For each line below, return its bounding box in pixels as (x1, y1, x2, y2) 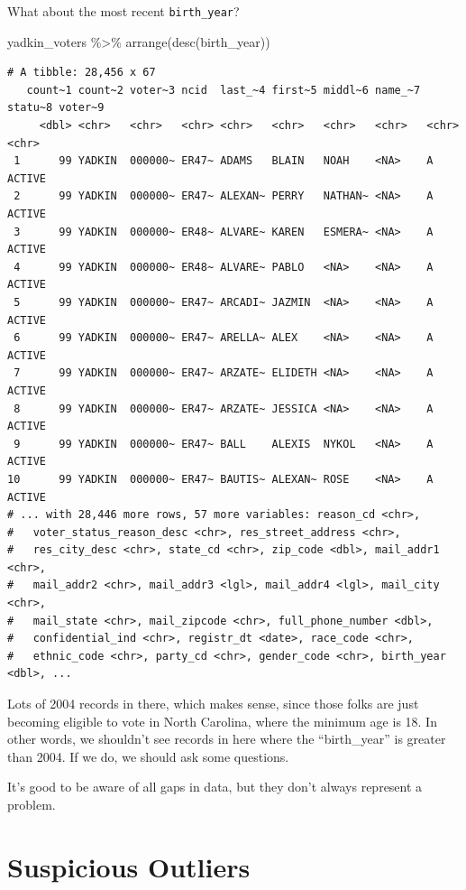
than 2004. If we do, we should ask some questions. (7, 746, 289, 765)
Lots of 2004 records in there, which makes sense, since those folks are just (7, 694, 419, 713)
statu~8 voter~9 (7, 101, 105, 115)
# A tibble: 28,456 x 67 (7, 66, 156, 79)
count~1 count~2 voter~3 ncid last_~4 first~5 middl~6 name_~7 (26, 83, 421, 97)
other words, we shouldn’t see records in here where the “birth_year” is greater (7, 729, 446, 748)
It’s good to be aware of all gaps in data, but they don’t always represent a (7, 777, 423, 796)
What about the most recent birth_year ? (7, 2, 240, 20)
